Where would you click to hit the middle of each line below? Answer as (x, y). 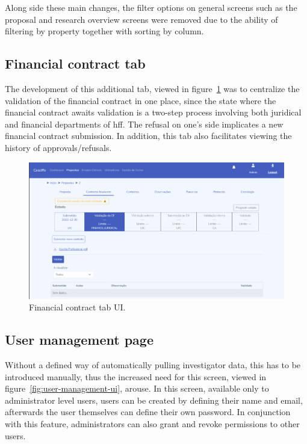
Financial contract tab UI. (77, 307)
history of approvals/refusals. (58, 147)
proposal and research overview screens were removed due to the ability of (141, 19)
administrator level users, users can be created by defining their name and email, (154, 400)
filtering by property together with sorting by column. (104, 31)
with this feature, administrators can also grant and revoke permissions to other (152, 424)
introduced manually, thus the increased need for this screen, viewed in (136, 376)
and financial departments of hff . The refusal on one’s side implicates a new (144, 124)
